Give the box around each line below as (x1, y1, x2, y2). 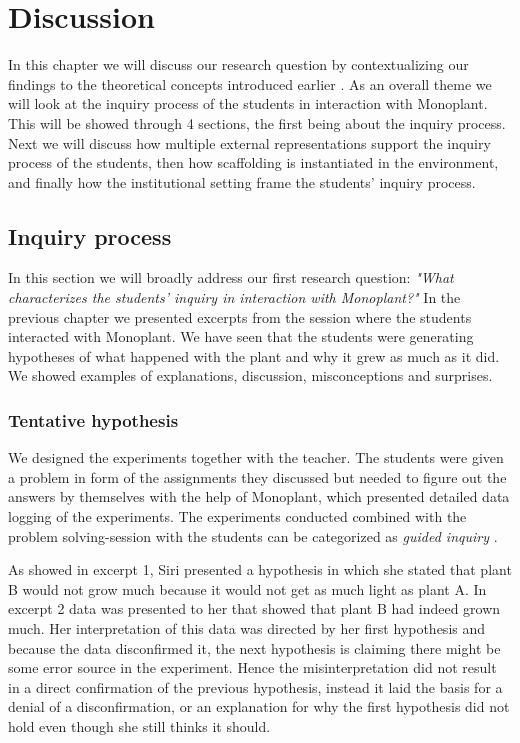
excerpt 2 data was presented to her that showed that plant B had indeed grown (8, 598, 501, 619)
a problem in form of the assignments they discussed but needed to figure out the (8, 466, 507, 487)
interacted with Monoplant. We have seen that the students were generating (8, 326, 474, 347)
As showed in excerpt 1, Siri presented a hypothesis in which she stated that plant (8, 559, 512, 580)
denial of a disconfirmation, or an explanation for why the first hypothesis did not (8, 696, 510, 717)
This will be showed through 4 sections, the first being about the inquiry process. (8, 112, 506, 133)
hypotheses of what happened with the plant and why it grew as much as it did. (8, 345, 500, 366)
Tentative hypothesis (8, 407, 179, 432)
